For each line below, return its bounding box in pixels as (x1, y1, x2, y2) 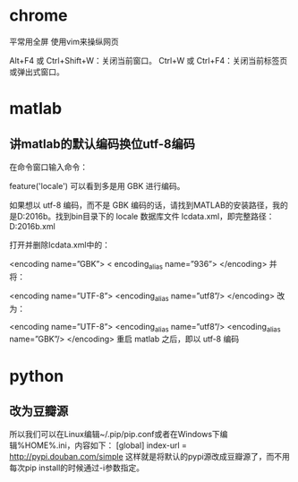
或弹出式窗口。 (9, 66, 64, 77)
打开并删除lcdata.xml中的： (9, 239, 110, 250)
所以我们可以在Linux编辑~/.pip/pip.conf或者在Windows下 (9, 429, 221, 440)
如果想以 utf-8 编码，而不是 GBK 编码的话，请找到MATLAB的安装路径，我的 (9, 199, 289, 211)
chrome (9, 5, 69, 26)
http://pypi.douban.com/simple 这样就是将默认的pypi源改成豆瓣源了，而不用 (9, 452, 291, 462)
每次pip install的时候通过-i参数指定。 (9, 462, 145, 473)
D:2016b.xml (9, 220, 55, 231)
